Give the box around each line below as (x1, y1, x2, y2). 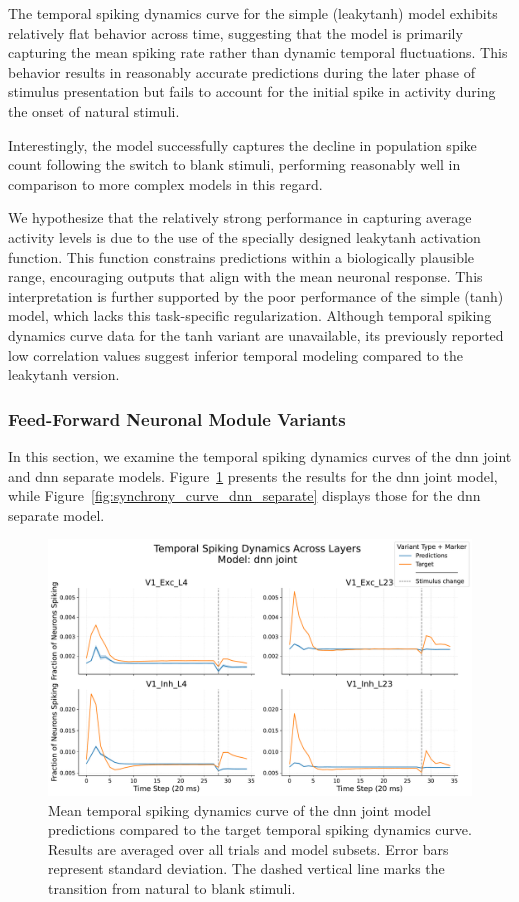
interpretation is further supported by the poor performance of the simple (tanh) (8, 285, 504, 306)
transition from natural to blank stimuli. (48, 877, 296, 898)
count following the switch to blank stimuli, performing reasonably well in (8, 154, 461, 175)
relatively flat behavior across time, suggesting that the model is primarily (8, 22, 463, 43)
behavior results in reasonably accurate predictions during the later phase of (8, 61, 475, 82)
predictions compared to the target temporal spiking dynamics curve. (48, 819, 472, 840)
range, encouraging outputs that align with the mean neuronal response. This (8, 266, 483, 287)
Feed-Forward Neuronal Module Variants (8, 406, 346, 431)
